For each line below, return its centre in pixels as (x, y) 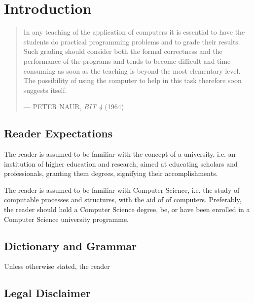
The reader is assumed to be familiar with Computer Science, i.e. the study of (122, 190)
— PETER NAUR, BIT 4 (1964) (74, 107)
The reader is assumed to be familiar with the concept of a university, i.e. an (120, 154)
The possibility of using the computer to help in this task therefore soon (132, 80)
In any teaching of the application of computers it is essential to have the (134, 32)
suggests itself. (45, 90)
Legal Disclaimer (47, 293)
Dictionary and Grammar (71, 245)
